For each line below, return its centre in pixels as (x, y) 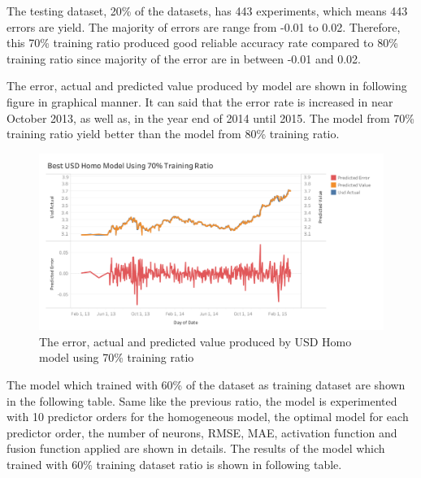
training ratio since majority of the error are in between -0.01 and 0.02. (184, 58)
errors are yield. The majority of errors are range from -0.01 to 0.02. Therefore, (204, 26)
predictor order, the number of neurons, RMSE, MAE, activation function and (202, 432)
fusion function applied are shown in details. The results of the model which (196, 448)
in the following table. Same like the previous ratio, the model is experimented (202, 400)
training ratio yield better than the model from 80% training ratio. (173, 134)
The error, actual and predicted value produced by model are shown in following (207, 86)
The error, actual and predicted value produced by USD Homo (195, 341)
